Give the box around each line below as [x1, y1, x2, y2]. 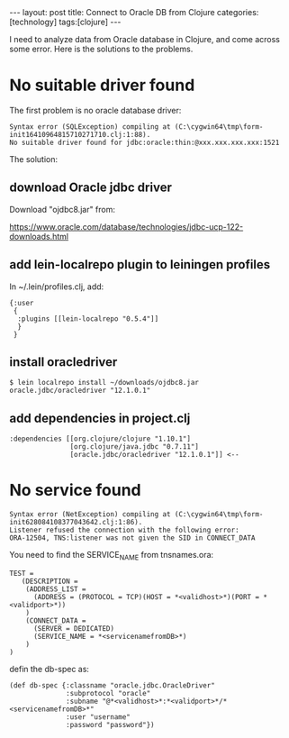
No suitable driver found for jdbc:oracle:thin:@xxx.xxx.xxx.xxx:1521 [9, 138, 280, 147]
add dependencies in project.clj [9, 410, 191, 425]
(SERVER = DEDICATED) [32, 624, 115, 633]
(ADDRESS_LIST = [25, 584, 87, 594]
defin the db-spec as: [9, 663, 90, 674]
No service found [9, 480, 141, 501]
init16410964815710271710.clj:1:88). [9, 130, 151, 139]
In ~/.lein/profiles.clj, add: [9, 281, 104, 292]
